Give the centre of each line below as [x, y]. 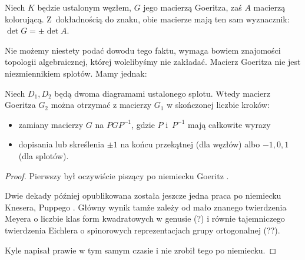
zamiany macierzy [51, 124]
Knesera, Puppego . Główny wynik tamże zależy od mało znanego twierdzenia [146, 207]
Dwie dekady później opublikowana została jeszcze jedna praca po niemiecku [143, 195]
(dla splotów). [44, 155]
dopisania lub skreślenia [62, 144]
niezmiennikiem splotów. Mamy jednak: [76, 73]
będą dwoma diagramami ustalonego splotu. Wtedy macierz [162, 93]
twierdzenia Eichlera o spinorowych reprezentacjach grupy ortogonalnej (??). [142, 230]
